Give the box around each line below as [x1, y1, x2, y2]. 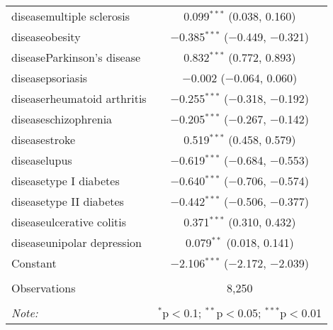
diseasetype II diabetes [11, 193, 124, 209]
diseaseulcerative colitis [11, 214, 127, 230]
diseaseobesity [11, 28, 81, 45]
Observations [11, 280, 76, 296]
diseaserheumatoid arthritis [11, 90, 147, 106]
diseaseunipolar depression [11, 234, 142, 251]
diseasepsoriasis [11, 70, 88, 86]
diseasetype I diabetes [11, 172, 120, 189]
